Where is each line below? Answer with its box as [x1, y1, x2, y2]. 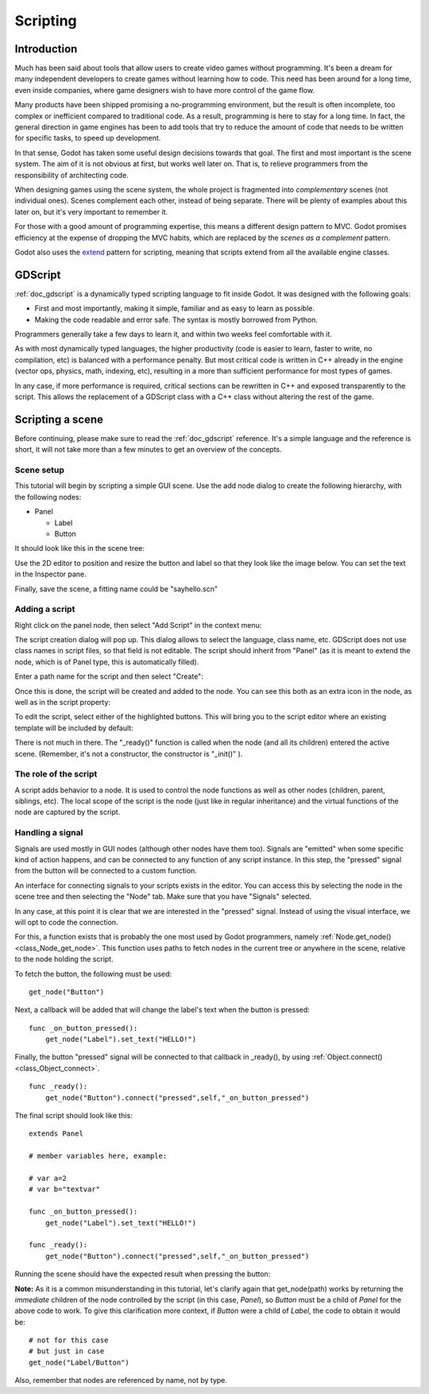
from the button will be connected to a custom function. [14, 866, 198, 876]
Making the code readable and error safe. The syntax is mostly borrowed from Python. [34, 315, 318, 324]
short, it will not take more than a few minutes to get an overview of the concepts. [14, 445, 282, 455]
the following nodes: [14, 492, 82, 501]
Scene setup [14, 465, 65, 476]
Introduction [14, 42, 78, 56]
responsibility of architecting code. [14, 170, 129, 180]
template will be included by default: [14, 723, 134, 733]
